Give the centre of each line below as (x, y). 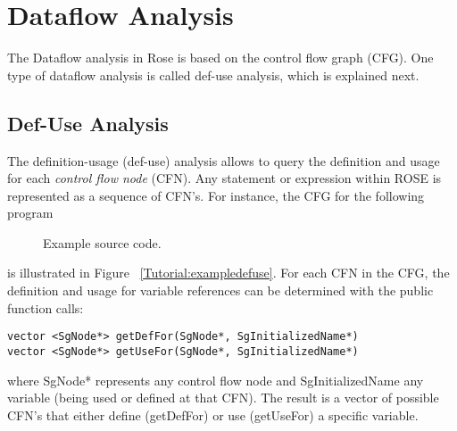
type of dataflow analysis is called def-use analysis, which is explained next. (213, 75)
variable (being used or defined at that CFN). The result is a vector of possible (223, 398)
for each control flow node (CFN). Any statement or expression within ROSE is (224, 178)
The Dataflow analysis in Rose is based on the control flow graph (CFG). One (220, 58)
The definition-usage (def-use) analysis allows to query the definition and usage (224, 160)
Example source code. (102, 242)
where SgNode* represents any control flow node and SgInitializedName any (216, 380)
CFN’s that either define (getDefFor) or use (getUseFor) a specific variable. (213, 414)
